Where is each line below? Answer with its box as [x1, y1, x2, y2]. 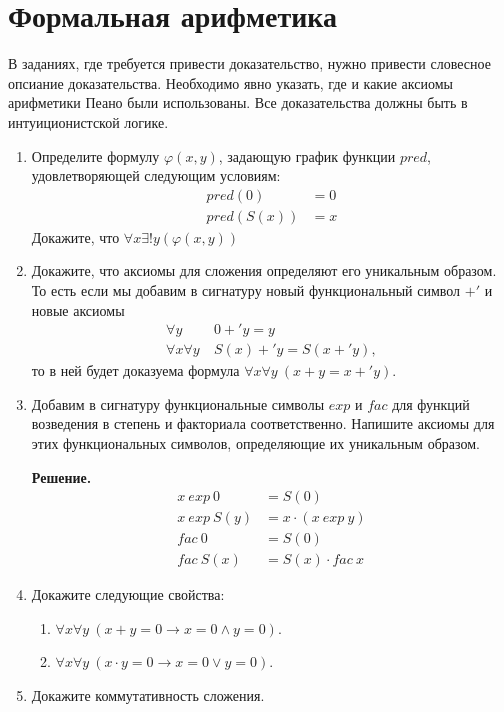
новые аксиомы [31, 299, 125, 320]
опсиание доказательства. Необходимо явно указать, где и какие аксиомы [8, 72, 453, 93]
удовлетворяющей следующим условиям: [31, 165, 281, 186]
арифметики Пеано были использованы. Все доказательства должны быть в [8, 92, 468, 113]
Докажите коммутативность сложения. [31, 685, 265, 706]
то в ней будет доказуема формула [31, 360, 240, 381]
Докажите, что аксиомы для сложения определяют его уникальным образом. [31, 260, 497, 281]
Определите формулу [31, 145, 160, 166]
